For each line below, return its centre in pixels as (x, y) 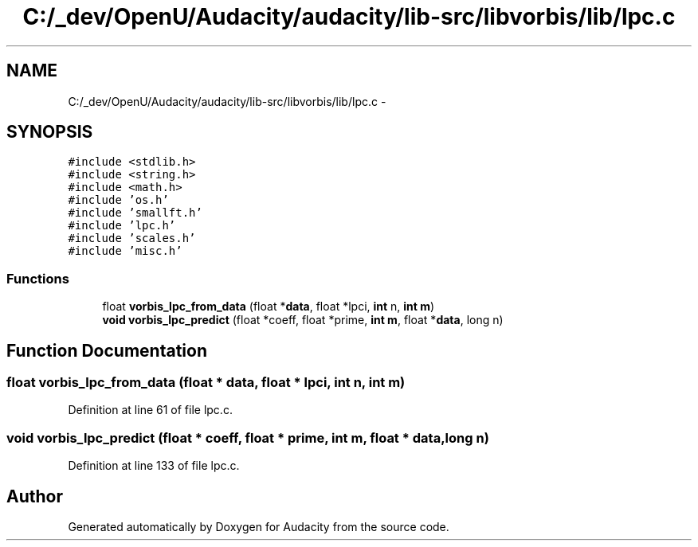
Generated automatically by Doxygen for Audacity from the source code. (259, 527)
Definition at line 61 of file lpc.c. (150, 410)
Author (35, 496)
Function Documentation (107, 350)
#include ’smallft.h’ (135, 213)
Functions (38, 278)
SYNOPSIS (50, 132)
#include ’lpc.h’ (122, 226)
